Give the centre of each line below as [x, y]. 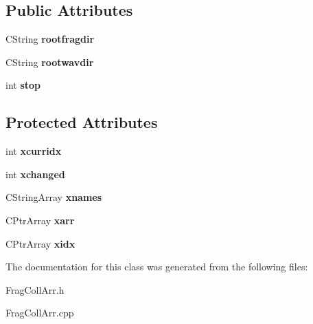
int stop [23, 85]
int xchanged [35, 174]
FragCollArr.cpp [40, 313]
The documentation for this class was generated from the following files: [157, 267]
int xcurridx [34, 151]
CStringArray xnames [54, 197]
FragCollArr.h [35, 289]
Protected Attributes [82, 122]
